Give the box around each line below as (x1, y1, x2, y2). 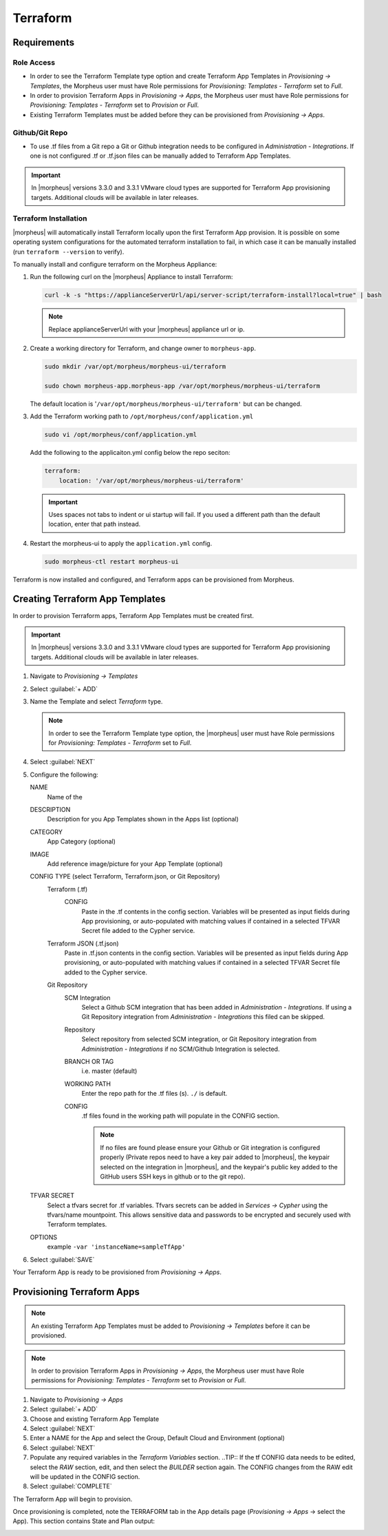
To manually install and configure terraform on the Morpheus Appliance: (12, 260, 217, 268)
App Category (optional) (47, 837, 116, 846)
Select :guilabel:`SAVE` (30, 1255, 95, 1264)
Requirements (12, 37, 75, 48)
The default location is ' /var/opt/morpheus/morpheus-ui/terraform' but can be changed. (30, 400, 302, 408)
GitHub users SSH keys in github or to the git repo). (100, 1172, 246, 1180)
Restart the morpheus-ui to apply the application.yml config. (30, 539, 213, 547)
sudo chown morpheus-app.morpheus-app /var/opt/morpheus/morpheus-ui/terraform (44, 382, 321, 389)
